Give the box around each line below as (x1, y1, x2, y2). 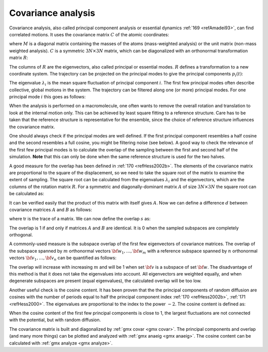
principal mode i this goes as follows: (9, 94, 86, 100)
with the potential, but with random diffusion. (9, 317, 101, 323)
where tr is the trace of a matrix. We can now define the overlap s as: (9, 216, 151, 222)
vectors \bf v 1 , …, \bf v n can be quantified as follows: (9, 255, 117, 262)
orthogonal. (9, 232, 33, 238)
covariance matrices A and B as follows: (9, 207, 92, 212)
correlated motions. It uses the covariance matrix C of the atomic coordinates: (9, 31, 169, 37)
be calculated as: (9, 191, 44, 197)
